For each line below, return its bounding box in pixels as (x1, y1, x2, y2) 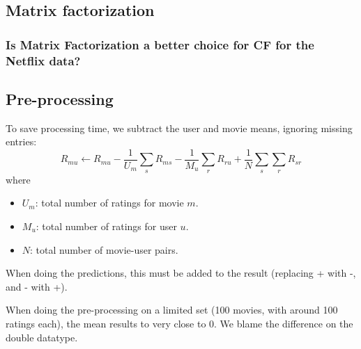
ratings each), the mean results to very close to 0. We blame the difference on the (6, 316, 353, 330)
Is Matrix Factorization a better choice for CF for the (6, 35, 314, 53)
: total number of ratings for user (36, 218, 177, 233)
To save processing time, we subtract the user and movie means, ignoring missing (6, 120, 353, 135)
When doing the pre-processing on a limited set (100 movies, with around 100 (6, 302, 338, 317)
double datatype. (6, 330, 78, 344)
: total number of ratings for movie (35, 195, 184, 210)
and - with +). (6, 279, 68, 293)
